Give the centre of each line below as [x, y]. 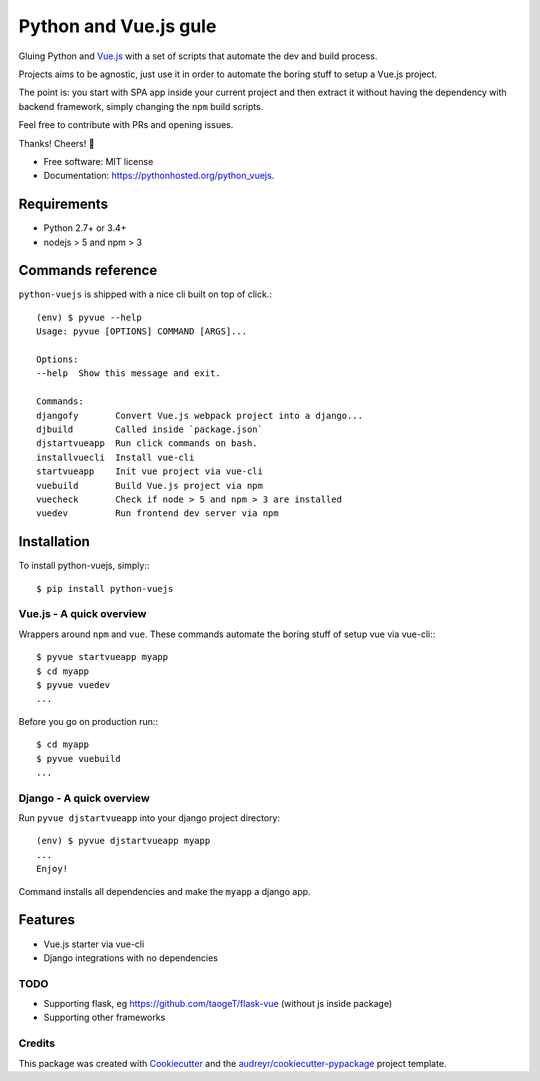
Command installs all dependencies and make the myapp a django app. [164, 891]
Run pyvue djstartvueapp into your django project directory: [149, 818]
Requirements [63, 204]
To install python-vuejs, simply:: [84, 566]
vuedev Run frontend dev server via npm [157, 513]
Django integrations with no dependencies [131, 957]
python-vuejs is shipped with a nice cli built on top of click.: [145, 294]
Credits [36, 1043]
